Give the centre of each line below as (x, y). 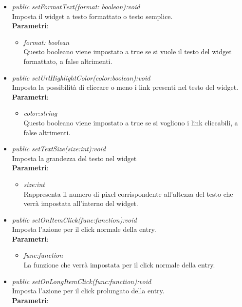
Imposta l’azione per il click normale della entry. (84, 229)
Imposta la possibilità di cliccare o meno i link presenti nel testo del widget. (125, 87)
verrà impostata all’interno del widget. (81, 203)
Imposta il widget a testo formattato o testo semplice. (92, 16)
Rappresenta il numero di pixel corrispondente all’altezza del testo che (128, 194)
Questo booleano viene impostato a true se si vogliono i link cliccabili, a (131, 122)
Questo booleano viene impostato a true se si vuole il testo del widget (128, 51)
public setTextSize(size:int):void (59, 149)
